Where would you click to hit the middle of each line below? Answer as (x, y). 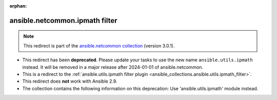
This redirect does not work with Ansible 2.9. (70, 81)
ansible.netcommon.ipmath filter (63, 20)
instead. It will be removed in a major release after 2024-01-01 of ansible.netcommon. (113, 67)
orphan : (18, 6)
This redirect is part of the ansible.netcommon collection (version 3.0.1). (99, 45)
